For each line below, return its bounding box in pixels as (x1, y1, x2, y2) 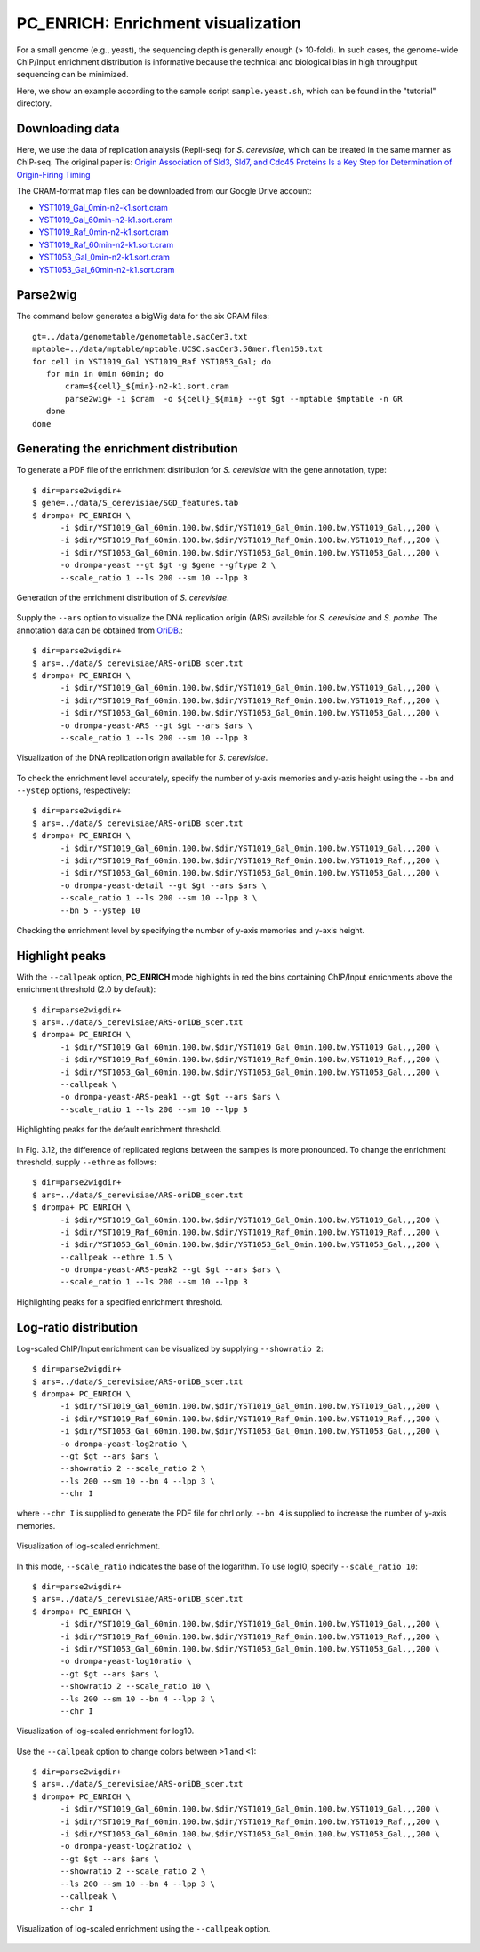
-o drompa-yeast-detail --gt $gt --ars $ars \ (60, 880, 267, 891)
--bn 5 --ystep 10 (60, 905, 140, 916)
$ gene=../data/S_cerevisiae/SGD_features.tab (32, 498, 239, 508)
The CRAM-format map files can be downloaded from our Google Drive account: (16, 186, 313, 196)
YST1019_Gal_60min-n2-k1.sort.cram (38, 214, 173, 225)
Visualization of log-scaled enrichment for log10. (16, 1725, 195, 1737)
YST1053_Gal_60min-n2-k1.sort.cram (38, 264, 175, 275)
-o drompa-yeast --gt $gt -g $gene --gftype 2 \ (60, 560, 276, 571)
